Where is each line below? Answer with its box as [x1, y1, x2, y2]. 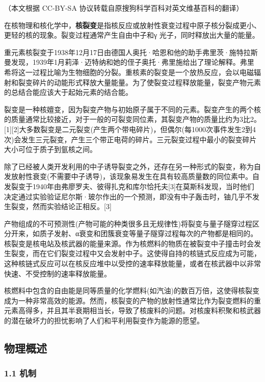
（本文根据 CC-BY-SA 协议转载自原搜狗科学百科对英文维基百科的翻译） [4, 3, 244, 13]
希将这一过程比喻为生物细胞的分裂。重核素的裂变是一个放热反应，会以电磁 [4, 66, 254, 77]
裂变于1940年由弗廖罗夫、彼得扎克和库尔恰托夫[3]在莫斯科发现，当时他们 [11, 181, 254, 191]
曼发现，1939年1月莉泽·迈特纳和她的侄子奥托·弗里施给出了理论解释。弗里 [4, 57, 254, 67]
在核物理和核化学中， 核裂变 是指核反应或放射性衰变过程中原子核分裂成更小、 [4, 19, 261, 30]
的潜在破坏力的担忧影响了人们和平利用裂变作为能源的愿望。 [4, 315, 204, 326]
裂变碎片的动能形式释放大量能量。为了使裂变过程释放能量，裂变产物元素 [18, 77, 261, 87]
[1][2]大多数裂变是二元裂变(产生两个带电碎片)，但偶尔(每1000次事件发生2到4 [4, 123, 256, 134]
